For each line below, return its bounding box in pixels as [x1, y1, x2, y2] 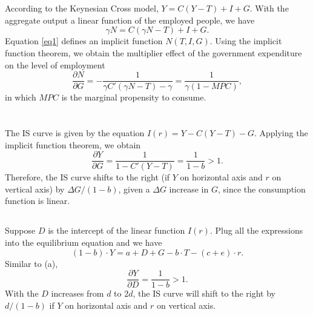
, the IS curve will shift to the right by [133, 287, 275, 300]
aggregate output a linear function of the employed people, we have [5, 13, 255, 26]
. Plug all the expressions [209, 224, 303, 237]
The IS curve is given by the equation [5, 127, 145, 139]
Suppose [5, 224, 36, 237]
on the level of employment [5, 58, 105, 71]
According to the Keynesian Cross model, [5, 2, 159, 15]
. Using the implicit [209, 35, 282, 47]
